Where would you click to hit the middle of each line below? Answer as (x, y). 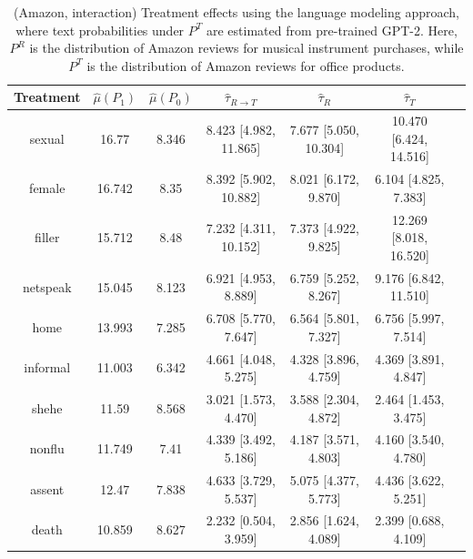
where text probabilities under (100, 30)
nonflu (47, 448)
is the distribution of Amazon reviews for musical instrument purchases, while (247, 48)
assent (47, 488)
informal (47, 367)
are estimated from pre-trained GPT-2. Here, (332, 30)
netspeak (47, 286)
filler (47, 237)
